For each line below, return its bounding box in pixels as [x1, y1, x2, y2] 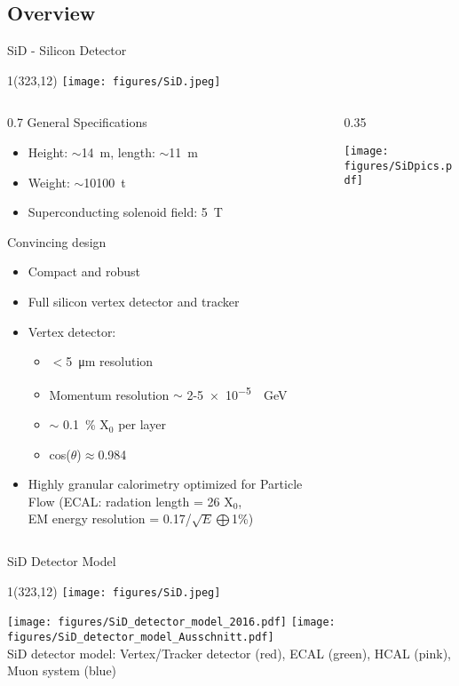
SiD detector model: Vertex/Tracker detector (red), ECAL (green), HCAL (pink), [7, 643, 451, 662]
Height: [28, 143, 68, 162]
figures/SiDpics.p [344, 159, 453, 172]
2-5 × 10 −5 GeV [186, 382, 288, 403]
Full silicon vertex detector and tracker [28, 292, 240, 311]
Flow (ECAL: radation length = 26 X [28, 491, 233, 510]
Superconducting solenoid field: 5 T [28, 203, 223, 221]
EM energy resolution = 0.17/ [28, 509, 192, 528]
